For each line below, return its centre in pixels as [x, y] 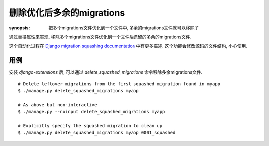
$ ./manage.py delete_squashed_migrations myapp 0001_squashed [97, 133]
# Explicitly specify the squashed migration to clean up [90, 125]
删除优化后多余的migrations [67, 13]
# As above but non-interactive [58, 104]
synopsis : [20, 28]
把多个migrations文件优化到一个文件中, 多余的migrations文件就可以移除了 [124, 28]
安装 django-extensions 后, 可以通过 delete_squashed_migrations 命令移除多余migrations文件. [106, 72]
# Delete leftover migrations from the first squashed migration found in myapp [119, 84]
